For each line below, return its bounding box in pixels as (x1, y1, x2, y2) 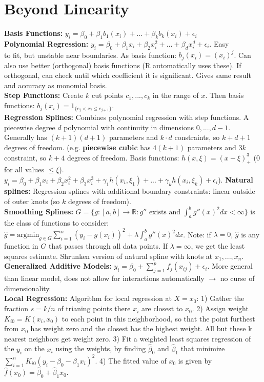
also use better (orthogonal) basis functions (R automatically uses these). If (4, 59, 241, 70)
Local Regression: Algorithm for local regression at (4, 293, 172, 304)
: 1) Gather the (196, 293, 245, 304)
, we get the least (191, 240, 245, 251)
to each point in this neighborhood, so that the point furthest (62, 313, 255, 324)
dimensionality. (4, 283, 51, 293)
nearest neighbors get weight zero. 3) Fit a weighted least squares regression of (4, 333, 251, 344)
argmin (17, 231, 39, 239)
